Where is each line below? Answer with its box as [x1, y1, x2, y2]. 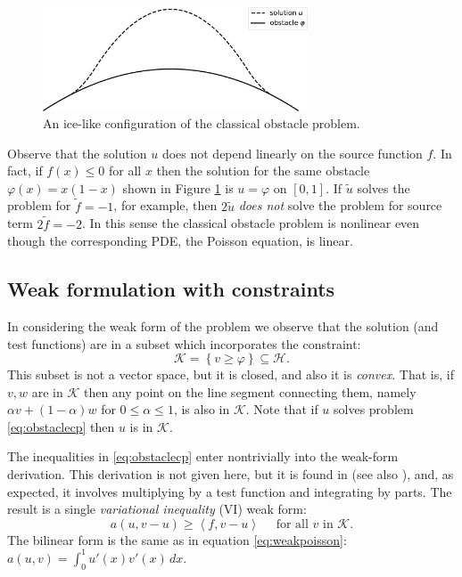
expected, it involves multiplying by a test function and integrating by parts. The [7, 482, 452, 500]
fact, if [7, 161, 43, 180]
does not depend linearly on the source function [161, 143, 423, 162]
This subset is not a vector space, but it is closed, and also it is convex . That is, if [7, 365, 454, 384]
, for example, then [113, 196, 218, 215]
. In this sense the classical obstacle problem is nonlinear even [81, 214, 420, 232]
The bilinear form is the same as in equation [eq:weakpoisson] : [7, 530, 347, 549]
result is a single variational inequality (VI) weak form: [7, 500, 307, 518]
